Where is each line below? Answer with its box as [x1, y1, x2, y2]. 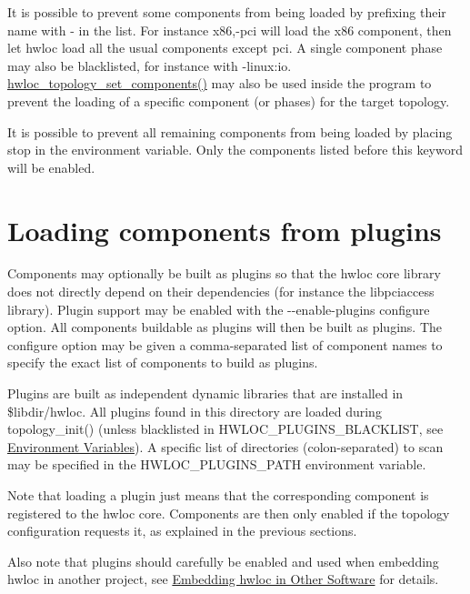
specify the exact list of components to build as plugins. [7, 353, 318, 372]
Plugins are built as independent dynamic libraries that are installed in [7, 384, 404, 403]
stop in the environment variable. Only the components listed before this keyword [7, 140, 463, 159]
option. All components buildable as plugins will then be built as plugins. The [7, 317, 443, 337]
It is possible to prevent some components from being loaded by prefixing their [7, 3, 446, 21]
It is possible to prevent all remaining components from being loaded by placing [7, 122, 453, 141]
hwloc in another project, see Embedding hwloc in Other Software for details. [7, 569, 439, 589]
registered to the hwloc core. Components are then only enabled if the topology [7, 503, 450, 522]
